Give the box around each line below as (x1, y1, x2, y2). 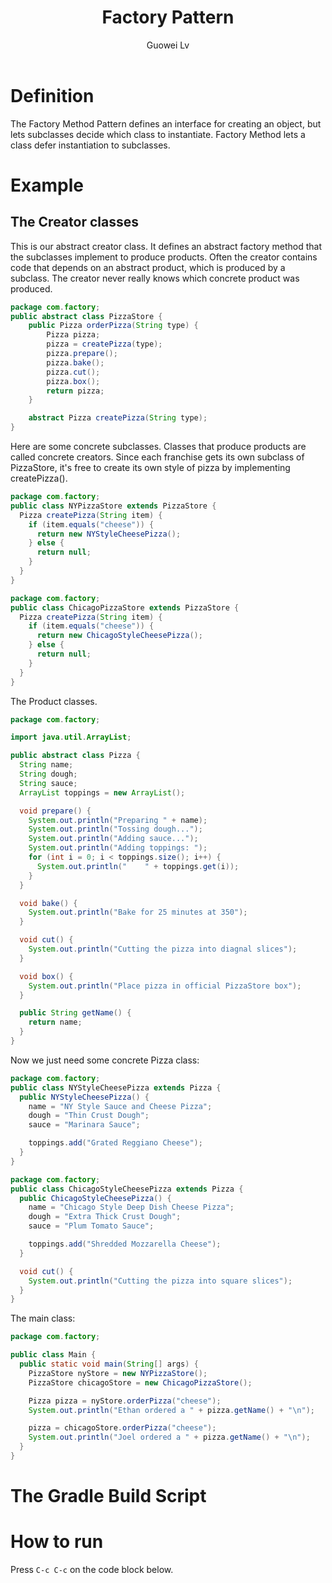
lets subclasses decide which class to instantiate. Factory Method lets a (10, 128, 306, 140)
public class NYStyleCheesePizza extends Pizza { (10, 1082, 222, 1093)
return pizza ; (46, 386, 105, 396)
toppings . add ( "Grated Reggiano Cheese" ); (28, 1138, 203, 1148)
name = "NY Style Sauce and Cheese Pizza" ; (28, 1101, 213, 1111)
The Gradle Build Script (10, 1485, 207, 1508)
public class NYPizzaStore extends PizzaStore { (10, 501, 217, 511)
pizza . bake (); (46, 357, 105, 368)
